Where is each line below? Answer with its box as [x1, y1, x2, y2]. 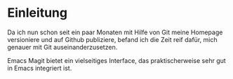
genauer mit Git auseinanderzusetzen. [7, 43, 118, 51]
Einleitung [7, 5, 68, 21]
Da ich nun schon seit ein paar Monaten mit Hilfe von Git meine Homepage [7, 28, 223, 36]
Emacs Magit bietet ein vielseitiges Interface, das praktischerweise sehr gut [7, 56, 226, 64]
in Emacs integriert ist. [7, 64, 72, 72]
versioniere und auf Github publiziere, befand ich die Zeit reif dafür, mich [7, 35, 218, 43]
